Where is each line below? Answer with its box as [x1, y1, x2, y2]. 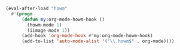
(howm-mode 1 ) [27, 22, 62, 28]
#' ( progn [11, 11, 33, 17]
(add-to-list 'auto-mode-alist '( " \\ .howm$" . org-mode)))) [21, 38, 175, 44]
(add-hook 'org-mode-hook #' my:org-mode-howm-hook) [21, 33, 153, 39]
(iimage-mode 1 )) [27, 27, 70, 34]
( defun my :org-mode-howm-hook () [21, 16, 105, 22]
